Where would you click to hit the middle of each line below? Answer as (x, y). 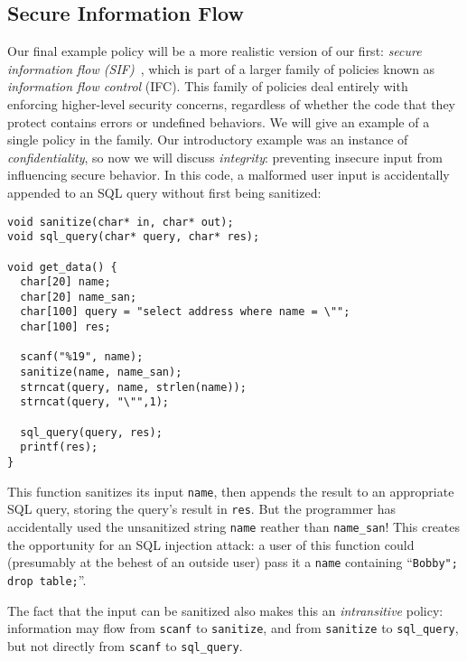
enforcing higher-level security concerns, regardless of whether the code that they (232, 103)
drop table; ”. (47, 579)
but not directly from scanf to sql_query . (125, 645)
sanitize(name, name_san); (101, 372)
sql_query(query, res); (91, 432)
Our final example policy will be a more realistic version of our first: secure (215, 51)
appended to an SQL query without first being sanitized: (164, 192)
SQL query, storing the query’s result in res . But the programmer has (202, 509)
